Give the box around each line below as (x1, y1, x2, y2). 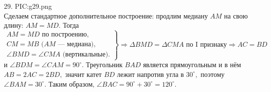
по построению (42, 31, 87, 38)
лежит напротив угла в (117, 69, 184, 79)
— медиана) (57, 41, 94, 48)
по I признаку (186, 41, 227, 49)
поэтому (200, 69, 225, 79)
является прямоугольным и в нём (143, 59, 241, 70)
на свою (224, 10, 248, 20)
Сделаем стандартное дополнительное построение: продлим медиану (4, 10, 208, 20)
